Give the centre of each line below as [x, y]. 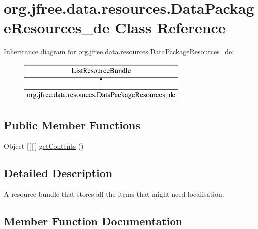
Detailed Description [58, 173]
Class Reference [170, 28]
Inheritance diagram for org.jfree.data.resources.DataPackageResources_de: [119, 52]
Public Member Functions [72, 125]
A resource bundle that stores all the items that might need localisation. [114, 194]
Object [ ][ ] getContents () [44, 146]
